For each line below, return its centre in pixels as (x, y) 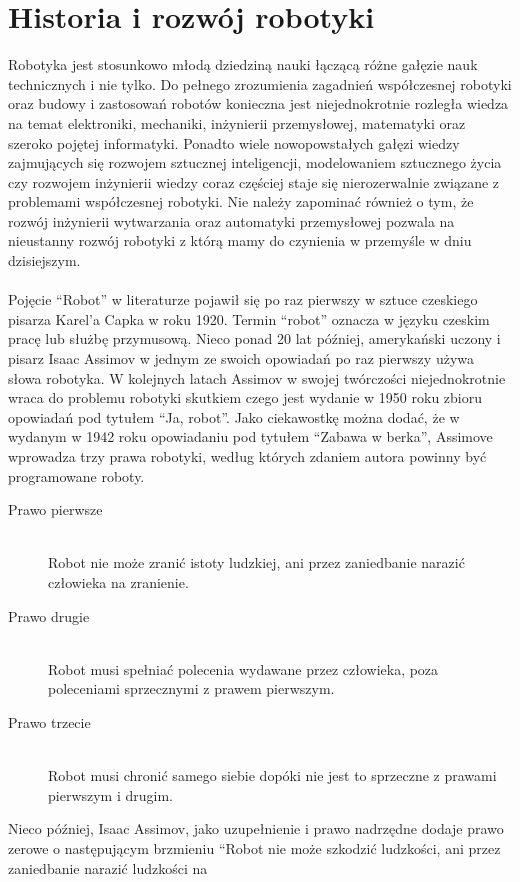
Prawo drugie (49, 615)
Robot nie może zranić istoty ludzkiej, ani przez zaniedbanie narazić (256, 562)
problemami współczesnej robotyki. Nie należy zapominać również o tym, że (241, 201)
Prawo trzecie (49, 721)
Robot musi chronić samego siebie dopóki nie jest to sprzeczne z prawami (272, 775)
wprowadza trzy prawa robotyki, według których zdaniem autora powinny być (247, 456)
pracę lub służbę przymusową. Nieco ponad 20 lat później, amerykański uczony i (254, 338)
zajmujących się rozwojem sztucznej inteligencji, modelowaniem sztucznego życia (255, 162)
